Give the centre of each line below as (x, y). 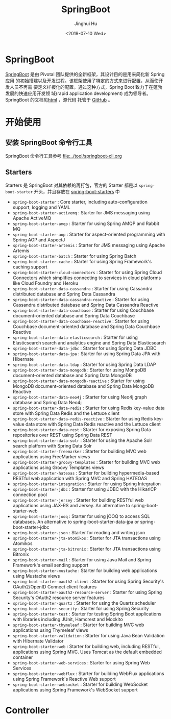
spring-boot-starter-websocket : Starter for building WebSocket (80, 684)
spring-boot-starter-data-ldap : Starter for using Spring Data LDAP (84, 364)
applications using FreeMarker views (51, 456)
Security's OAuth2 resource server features (58, 598)
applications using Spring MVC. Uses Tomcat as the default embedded (87, 652)
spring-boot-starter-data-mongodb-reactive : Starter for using (79, 381)
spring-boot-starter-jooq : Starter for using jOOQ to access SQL (81, 516)
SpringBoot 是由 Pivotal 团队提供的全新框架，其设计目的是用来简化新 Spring (85, 74)
